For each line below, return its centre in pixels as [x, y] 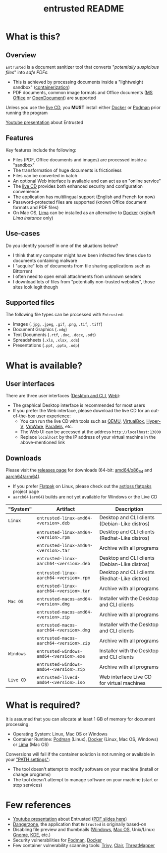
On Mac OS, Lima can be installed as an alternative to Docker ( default [84, 213]
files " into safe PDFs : [27, 72]
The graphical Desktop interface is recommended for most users [79, 405]
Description [129, 509]
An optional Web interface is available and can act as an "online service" [87, 181]
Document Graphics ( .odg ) [40, 330]
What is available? [44, 365]
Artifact [66, 509]
